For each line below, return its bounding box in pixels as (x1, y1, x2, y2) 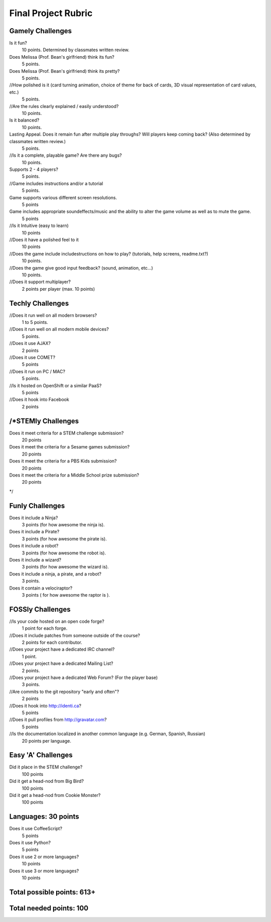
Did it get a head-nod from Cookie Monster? (9, 792, 101, 798)
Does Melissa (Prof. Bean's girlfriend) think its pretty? (9, 68, 120, 74)
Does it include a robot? (9, 543, 59, 549)
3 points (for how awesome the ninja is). (22, 522, 105, 528)
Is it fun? (9, 40, 27, 46)
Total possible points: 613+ (9, 888, 96, 896)
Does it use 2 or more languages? (9, 854, 79, 860)
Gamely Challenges (9, 27, 72, 35)
